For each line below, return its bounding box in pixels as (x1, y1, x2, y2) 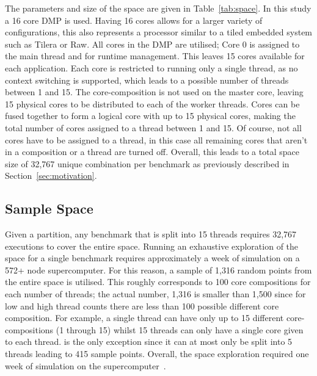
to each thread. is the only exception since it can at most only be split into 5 (5, 335, 293, 348)
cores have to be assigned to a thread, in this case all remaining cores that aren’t (5, 133, 308, 146)
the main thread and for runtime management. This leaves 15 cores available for (5, 49, 305, 62)
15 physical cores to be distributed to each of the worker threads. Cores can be (5, 97, 300, 110)
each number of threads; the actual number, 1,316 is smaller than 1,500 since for (5, 287, 306, 300)
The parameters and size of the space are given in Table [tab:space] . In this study (5, 2, 312, 14)
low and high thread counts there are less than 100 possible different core (5, 299, 279, 312)
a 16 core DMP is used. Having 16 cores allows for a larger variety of (5, 13, 263, 26)
